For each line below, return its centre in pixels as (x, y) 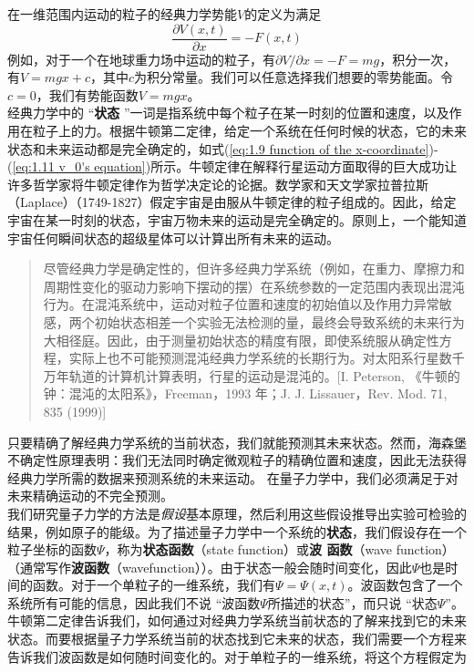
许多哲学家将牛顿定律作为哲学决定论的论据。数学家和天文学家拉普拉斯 (218, 184)
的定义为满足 (283, 14)
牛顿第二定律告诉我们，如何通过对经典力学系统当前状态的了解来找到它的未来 (237, 620)
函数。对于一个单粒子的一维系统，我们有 (154, 585)
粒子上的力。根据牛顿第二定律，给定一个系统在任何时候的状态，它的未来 (249, 131)
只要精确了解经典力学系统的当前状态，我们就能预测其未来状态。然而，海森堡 (237, 442)
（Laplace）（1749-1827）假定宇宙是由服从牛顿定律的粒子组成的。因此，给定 (232, 202)
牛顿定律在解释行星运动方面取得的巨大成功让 (323, 166)
